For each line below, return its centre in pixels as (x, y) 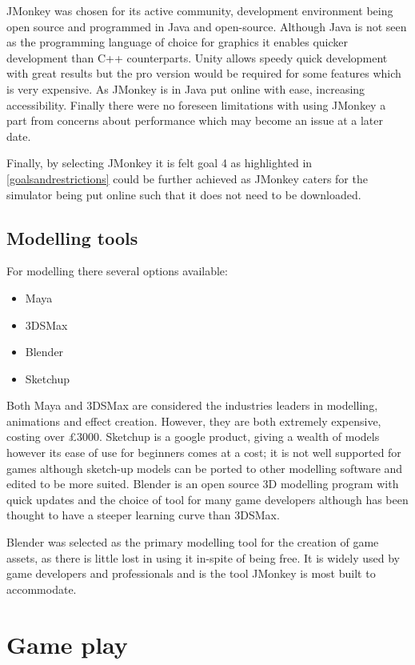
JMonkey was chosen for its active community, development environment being (200, 10)
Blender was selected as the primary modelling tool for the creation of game (193, 542)
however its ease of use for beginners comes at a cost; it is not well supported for (204, 453)
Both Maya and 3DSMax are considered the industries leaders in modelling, (192, 405)
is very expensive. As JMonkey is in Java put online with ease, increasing (186, 88)
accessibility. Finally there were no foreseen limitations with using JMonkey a (196, 104)
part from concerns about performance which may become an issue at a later (195, 120)
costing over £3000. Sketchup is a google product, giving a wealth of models (193, 437)
